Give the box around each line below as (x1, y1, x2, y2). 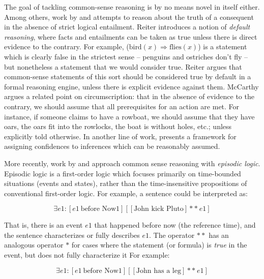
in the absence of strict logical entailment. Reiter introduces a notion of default (4, 21, 250, 32)
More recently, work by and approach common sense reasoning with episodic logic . (4, 158, 260, 168)
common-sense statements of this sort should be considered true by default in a (4, 71, 251, 82)
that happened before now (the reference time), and (94, 220, 256, 230)
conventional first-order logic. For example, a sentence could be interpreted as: (4, 188, 248, 198)
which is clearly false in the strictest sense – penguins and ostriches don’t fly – (4, 51, 248, 61)
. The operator (149, 229, 195, 240)
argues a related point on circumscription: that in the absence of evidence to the (4, 91, 254, 102)
